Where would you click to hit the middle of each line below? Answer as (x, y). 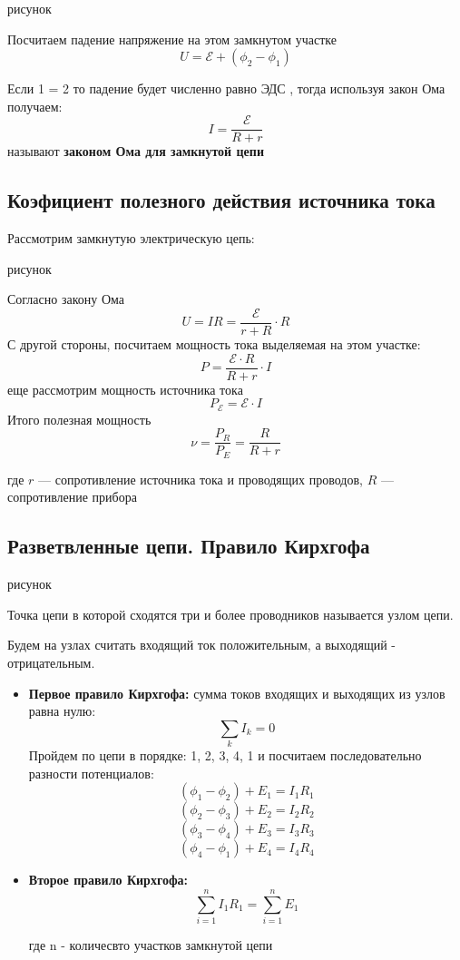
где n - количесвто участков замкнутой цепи (151, 945)
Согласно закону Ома (66, 299)
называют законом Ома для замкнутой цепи (136, 151)
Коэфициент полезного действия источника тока (221, 200)
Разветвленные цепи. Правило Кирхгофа (189, 546)
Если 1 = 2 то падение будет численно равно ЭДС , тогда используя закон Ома (226, 88)
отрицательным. (51, 663)
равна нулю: (62, 711)
